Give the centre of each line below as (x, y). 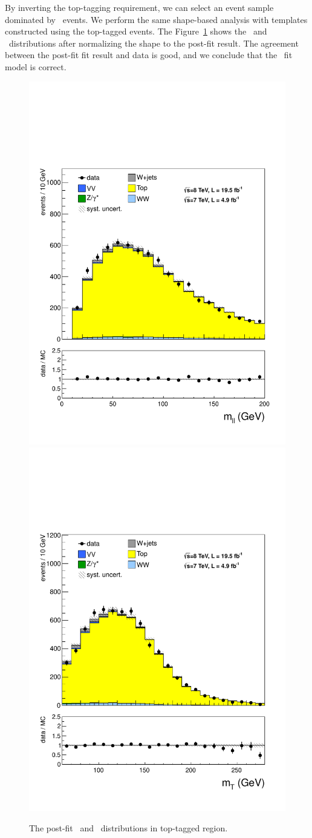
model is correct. (36, 66)
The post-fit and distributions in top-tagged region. (128, 827)
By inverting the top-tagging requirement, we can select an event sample (139, 7)
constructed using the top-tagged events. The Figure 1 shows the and (136, 31)
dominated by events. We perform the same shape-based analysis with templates (156, 19)
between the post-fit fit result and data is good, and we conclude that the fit (149, 55)
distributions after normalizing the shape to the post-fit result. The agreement (154, 43)
